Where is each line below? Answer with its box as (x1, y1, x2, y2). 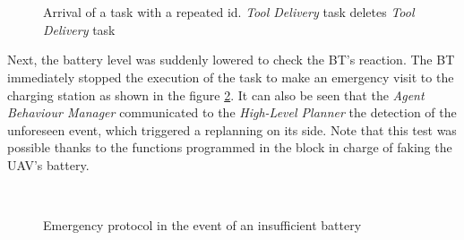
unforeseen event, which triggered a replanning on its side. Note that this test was (7, 120, 457, 139)
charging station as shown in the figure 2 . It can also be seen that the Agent (7, 85, 425, 104)
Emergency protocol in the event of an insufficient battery (43, 216, 362, 235)
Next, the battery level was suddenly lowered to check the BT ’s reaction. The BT (7, 50, 455, 69)
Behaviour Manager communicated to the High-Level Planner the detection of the (7, 103, 457, 122)
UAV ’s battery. (7, 155, 90, 174)
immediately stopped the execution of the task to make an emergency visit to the (7, 67, 454, 86)
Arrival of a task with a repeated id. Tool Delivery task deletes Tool (43, 3, 415, 21)
